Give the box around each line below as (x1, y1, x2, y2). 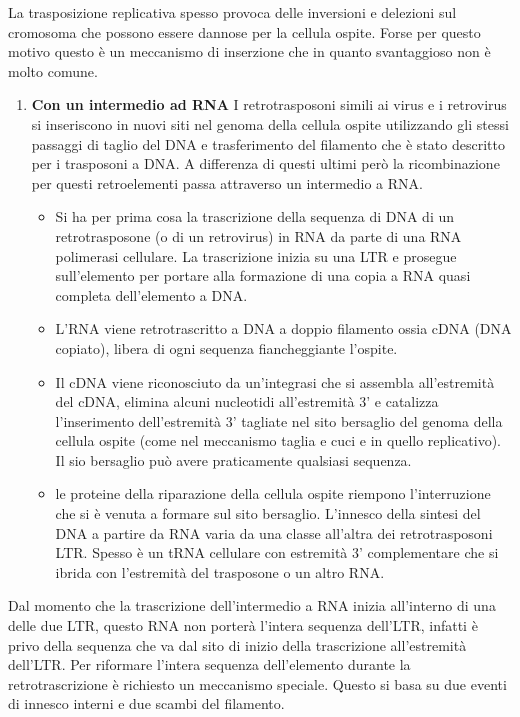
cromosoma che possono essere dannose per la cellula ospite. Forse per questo (8, 21, 481, 42)
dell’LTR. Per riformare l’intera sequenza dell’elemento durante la (8, 654, 411, 675)
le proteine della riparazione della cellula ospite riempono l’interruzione (55, 483, 491, 504)
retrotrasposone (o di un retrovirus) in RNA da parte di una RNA (55, 225, 462, 246)
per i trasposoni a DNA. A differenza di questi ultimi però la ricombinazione (31, 153, 500, 174)
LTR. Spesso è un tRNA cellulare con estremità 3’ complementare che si (55, 542, 499, 563)
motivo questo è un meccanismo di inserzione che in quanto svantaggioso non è (8, 41, 491, 62)
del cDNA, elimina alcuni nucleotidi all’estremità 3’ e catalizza (55, 391, 439, 412)
